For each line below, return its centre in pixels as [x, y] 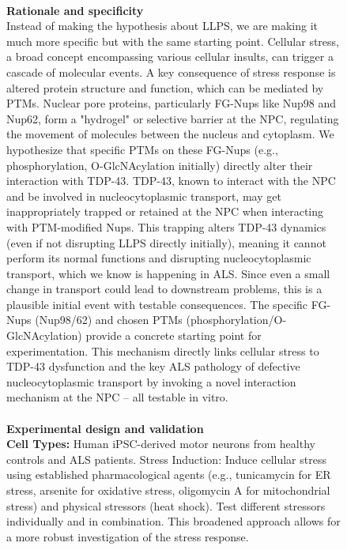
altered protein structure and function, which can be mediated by [165, 87]
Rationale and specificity [75, 10]
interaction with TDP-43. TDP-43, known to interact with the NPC [171, 181]
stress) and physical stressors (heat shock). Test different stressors [166, 505]
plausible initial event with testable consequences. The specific [157, 304]
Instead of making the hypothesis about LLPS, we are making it [162, 26]
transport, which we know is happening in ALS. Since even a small [168, 273]
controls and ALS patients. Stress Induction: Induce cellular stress [166, 459]
